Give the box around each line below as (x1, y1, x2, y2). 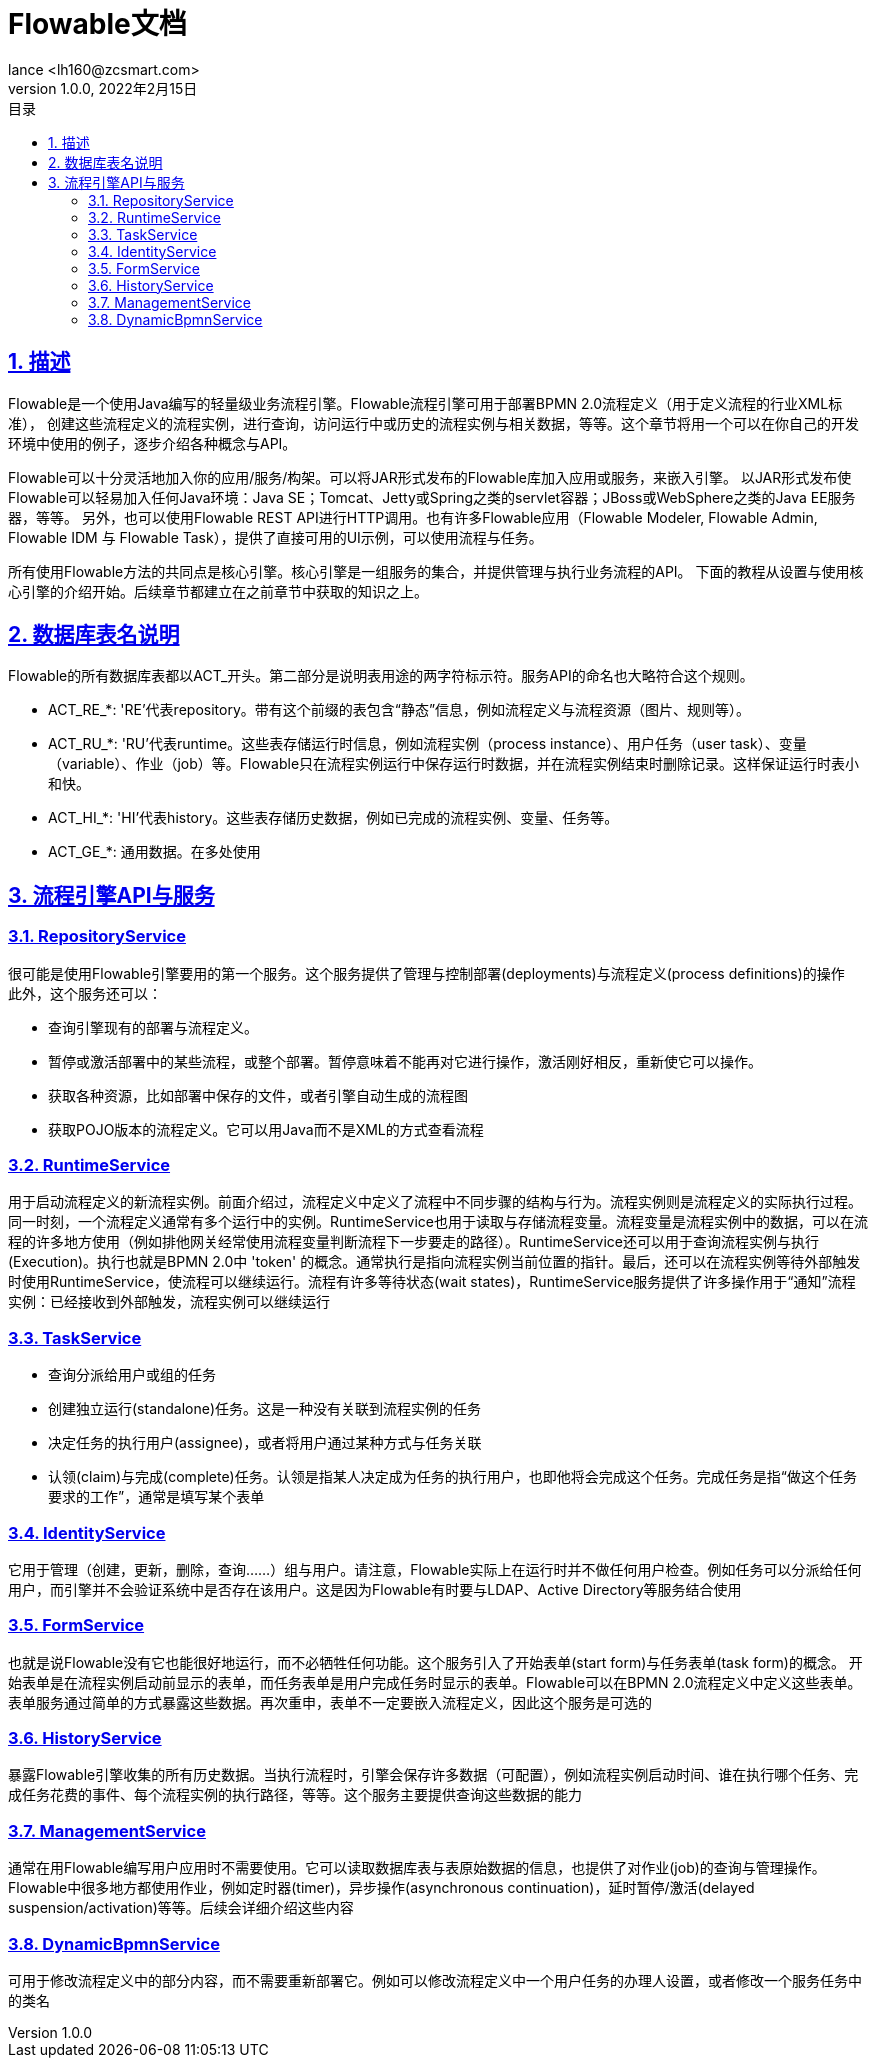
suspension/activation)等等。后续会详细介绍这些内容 (8, 1899, 354, 1917)
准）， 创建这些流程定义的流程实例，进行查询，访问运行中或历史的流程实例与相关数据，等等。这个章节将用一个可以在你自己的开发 (8, 414, 859, 432)
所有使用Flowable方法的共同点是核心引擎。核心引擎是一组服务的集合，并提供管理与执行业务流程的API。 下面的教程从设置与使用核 (8, 562, 864, 580)
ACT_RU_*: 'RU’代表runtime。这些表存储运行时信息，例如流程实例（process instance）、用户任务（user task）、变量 (48, 735, 807, 753)
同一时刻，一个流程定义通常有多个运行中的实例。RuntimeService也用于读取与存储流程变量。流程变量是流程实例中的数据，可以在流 (8, 1213, 869, 1231)
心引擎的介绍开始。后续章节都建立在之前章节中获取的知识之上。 (8, 582, 428, 600)
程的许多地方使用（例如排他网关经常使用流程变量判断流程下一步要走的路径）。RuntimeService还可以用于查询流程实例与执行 (8, 1233, 820, 1251)
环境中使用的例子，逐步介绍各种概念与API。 (8, 434, 297, 452)
